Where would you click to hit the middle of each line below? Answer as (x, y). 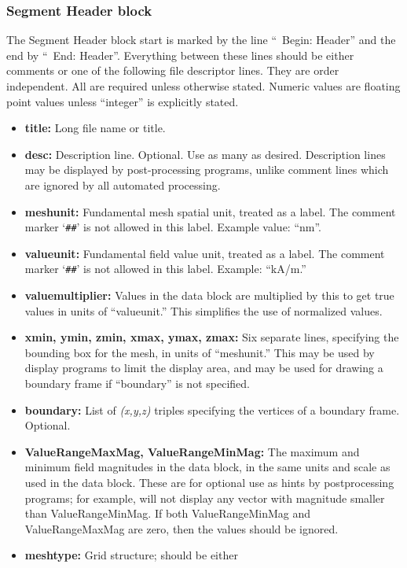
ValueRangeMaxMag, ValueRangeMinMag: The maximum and (192, 451)
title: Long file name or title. (95, 128)
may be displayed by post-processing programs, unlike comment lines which (207, 170)
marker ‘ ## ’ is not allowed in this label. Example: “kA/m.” (165, 269)
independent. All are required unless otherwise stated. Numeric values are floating (203, 86)
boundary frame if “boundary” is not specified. (137, 384)
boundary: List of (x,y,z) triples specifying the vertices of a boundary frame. (212, 409)
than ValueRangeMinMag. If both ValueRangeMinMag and (168, 513)
